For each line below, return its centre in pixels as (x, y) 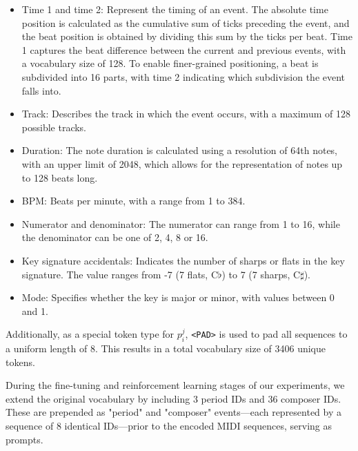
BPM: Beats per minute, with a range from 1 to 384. (133, 201)
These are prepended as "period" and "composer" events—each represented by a (174, 412)
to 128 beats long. (60, 177)
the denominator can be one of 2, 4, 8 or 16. (115, 237)
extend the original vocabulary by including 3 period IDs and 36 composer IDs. (173, 398)
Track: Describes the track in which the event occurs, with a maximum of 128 (186, 114)
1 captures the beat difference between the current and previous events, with (184, 49)
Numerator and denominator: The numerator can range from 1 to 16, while (181, 223)
